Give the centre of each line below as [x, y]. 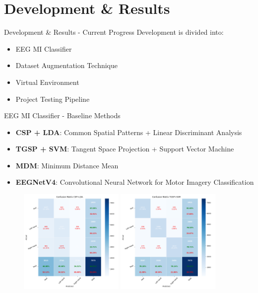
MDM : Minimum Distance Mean [67, 165]
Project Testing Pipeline [53, 99]
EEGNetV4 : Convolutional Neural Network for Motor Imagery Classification [135, 182]
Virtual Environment [47, 82]
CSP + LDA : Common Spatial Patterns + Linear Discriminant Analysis [129, 132]
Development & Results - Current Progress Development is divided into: [114, 32]
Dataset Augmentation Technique [67, 65]
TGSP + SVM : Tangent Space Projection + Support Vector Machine [125, 149]
